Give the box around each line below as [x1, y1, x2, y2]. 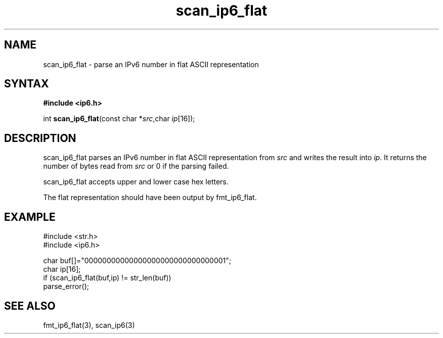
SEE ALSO [4, 299, 56, 312]
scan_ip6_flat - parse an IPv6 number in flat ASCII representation [43, 60, 259, 69]
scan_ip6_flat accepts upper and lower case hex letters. [43, 177, 229, 186]
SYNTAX [4, 77, 49, 90]
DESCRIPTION [4, 131, 76, 144]
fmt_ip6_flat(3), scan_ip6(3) [43, 320, 135, 329]
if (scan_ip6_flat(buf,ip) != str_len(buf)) [43, 273, 171, 282]
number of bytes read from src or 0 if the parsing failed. [43, 162, 229, 171]
